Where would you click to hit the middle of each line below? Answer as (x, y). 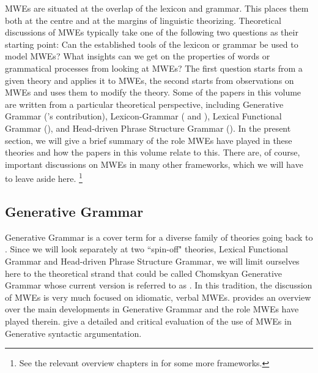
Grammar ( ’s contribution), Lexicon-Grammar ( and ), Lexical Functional (143, 116)
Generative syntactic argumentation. (73, 333)
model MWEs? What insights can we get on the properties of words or (138, 56)
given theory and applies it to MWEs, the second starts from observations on (150, 80)
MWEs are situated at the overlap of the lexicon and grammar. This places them (157, 8)
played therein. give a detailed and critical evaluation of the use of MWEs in (148, 321)
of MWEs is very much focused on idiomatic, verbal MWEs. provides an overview (158, 297)
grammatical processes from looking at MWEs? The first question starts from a (154, 68)
